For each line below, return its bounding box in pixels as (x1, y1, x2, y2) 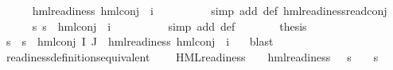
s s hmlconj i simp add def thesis (32, 17, 307, 34)
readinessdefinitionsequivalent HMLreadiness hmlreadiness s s (6, 48, 379, 64)
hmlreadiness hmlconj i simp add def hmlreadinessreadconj (32, 2, 387, 18)
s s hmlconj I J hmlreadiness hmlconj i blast (6, 33, 274, 50)
